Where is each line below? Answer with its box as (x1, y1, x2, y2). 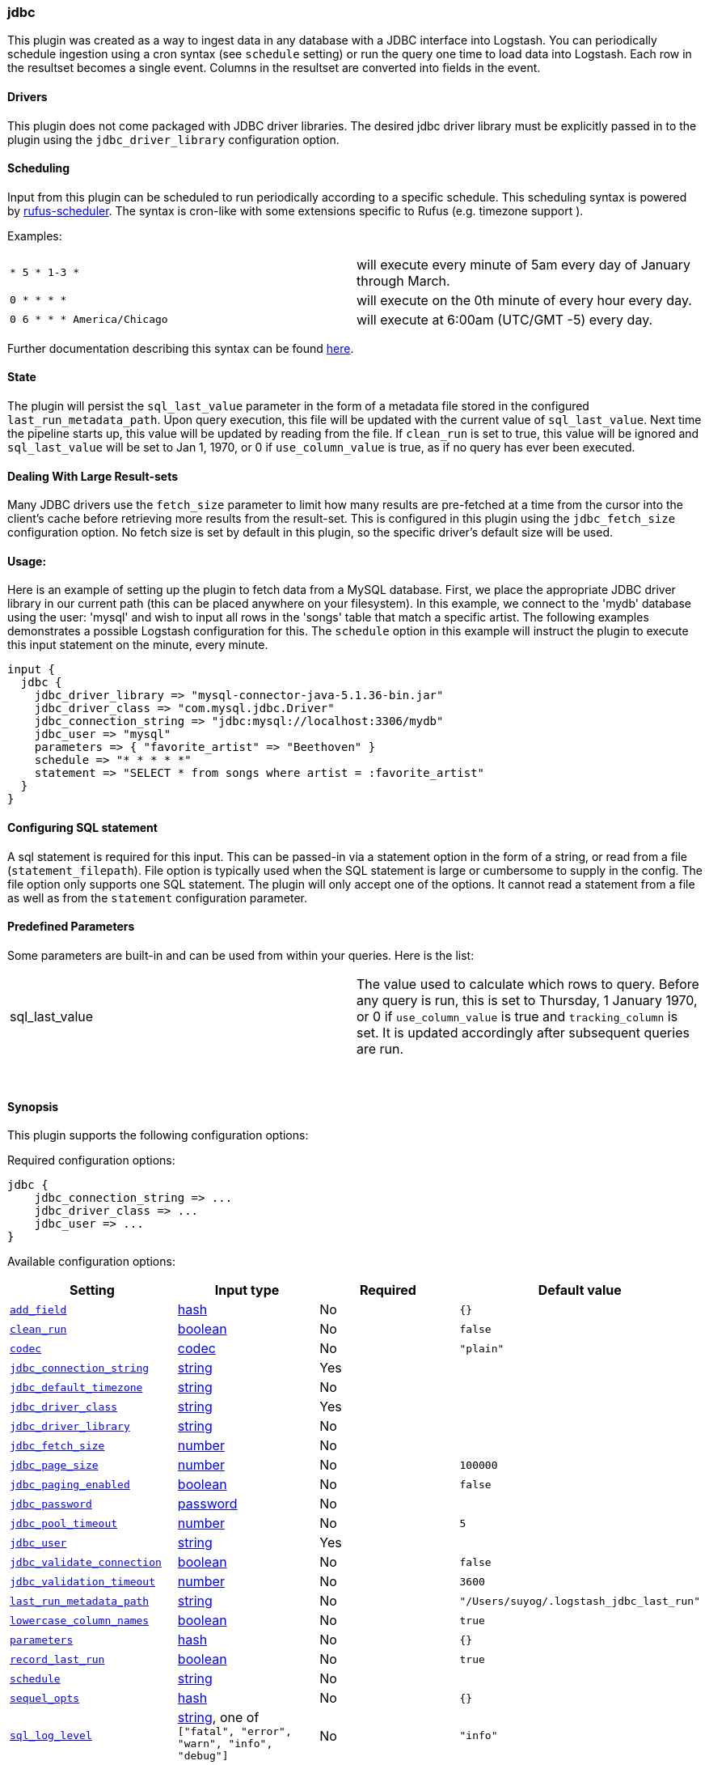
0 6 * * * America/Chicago (10, 313, 168, 326)
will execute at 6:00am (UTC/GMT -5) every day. (357, 311, 653, 328)
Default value (538, 1282, 622, 1299)
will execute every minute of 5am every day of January (357, 256, 691, 273)
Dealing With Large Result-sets (7, 469, 179, 483)
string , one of (177, 1709, 260, 1726)
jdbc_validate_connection (10, 1555, 162, 1568)
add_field (10, 1303, 67, 1316)
